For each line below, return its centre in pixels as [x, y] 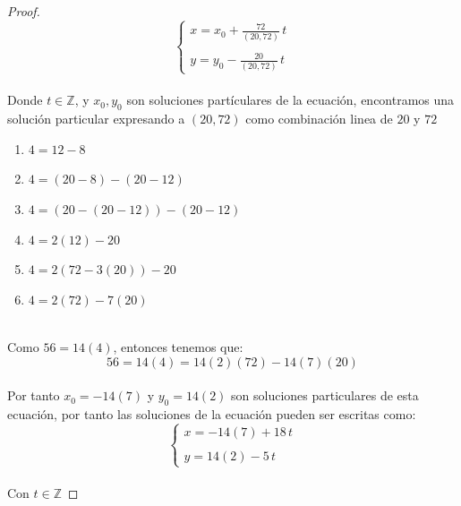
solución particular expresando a [96, 119]
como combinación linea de [319, 119]
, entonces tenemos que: [178, 346]
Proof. [24, 11]
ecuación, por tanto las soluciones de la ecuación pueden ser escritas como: [212, 413]
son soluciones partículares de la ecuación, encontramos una [290, 100]
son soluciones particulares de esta [325, 395]
